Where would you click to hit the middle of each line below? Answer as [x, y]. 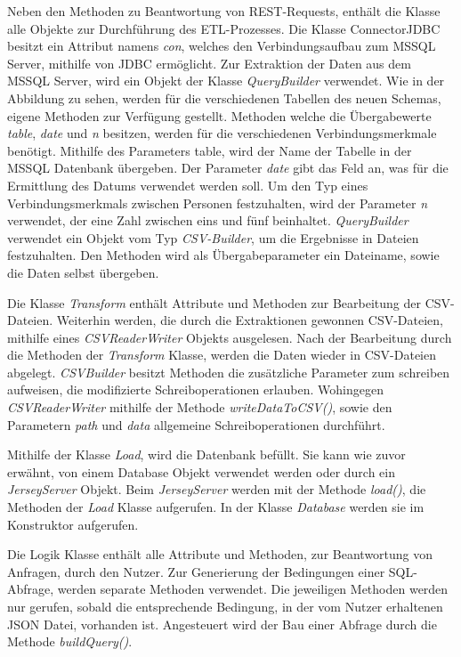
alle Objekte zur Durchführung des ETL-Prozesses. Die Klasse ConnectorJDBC [224, 28]
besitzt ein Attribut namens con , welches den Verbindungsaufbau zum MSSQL [222, 46]
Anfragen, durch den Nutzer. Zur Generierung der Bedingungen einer [196, 571]
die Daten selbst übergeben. [83, 272]
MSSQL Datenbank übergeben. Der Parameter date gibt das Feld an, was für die [228, 168]
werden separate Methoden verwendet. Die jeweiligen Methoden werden [253, 589]
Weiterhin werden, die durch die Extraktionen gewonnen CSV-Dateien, [250, 320]
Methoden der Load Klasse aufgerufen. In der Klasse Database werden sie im [216, 507]
